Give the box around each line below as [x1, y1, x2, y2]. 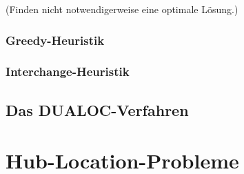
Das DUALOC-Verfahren [6, 99, 189, 120]
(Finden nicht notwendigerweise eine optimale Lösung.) [6, 2, 238, 16]
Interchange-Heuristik [6, 63, 130, 80]
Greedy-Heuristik [6, 31, 105, 48]
